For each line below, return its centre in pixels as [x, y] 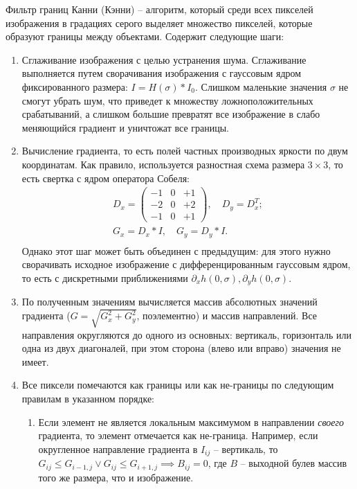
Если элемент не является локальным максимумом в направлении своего [191, 421]
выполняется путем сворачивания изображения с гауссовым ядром [162, 73]
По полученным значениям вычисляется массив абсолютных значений [170, 302]
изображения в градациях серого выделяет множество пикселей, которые [159, 23]
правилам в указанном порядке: [88, 398]
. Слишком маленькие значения [261, 86]
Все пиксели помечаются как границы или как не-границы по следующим [178, 385]
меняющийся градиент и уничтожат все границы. [125, 127]
